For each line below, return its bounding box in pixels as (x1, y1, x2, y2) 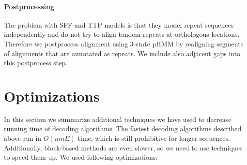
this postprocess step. (4, 58, 68, 68)
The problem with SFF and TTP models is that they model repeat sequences (4, 19, 234, 30)
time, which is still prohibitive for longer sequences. (77, 133, 230, 143)
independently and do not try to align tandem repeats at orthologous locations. (4, 29, 240, 39)
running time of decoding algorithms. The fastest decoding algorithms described (4, 123, 242, 134)
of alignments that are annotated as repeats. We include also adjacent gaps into (4, 48, 241, 58)
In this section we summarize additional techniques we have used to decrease (4, 114, 232, 124)
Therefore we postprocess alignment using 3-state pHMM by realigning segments (4, 38, 244, 48)
